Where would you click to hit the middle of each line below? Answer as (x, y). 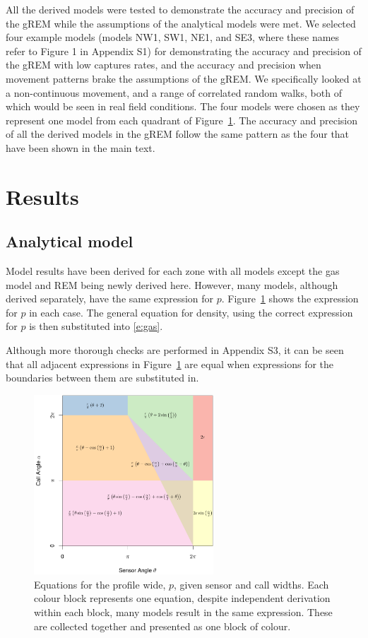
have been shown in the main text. (81, 147)
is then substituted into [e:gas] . (96, 326)
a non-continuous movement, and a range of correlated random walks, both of (174, 92)
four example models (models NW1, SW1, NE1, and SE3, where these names (173, 37)
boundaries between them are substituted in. (102, 378)
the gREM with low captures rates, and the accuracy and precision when (164, 65)
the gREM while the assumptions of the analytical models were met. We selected (181, 23)
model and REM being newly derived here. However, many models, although (172, 284)
